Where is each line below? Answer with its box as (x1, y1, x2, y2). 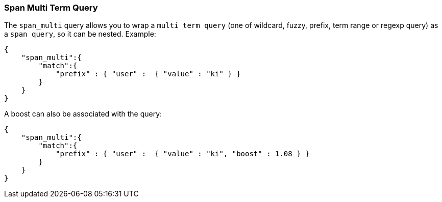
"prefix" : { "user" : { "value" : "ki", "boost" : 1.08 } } (56, 150, 310, 158)
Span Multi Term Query (4, 3, 98, 13)
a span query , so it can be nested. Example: (4, 30, 156, 39)
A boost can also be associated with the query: (4, 109, 162, 119)
